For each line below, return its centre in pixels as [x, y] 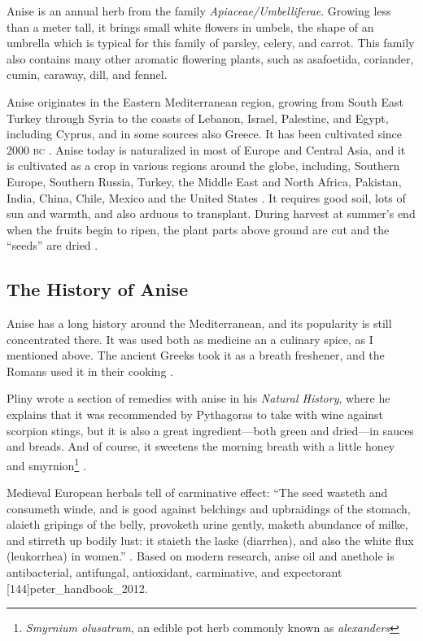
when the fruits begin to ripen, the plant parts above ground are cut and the [198, 229]
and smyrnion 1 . [46, 464]
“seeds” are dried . [52, 245]
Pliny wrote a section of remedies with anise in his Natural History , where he [198, 398]
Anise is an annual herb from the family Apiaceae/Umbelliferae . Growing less [199, 11]
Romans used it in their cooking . [90, 371]
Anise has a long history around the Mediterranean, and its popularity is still [199, 323]
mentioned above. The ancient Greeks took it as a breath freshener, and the [196, 355]
